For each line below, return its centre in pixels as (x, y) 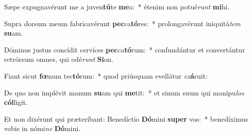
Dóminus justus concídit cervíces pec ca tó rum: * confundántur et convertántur (125, 49)
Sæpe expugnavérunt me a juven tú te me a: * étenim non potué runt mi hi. (117, 6)
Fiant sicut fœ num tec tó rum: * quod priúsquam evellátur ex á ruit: (106, 75)
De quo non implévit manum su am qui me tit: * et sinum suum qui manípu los (124, 92)
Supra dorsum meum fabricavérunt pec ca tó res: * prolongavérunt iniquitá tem (123, 23)
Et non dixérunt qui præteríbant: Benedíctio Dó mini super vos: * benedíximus (126, 118)
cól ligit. (16, 102)
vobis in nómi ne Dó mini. (42, 128)
